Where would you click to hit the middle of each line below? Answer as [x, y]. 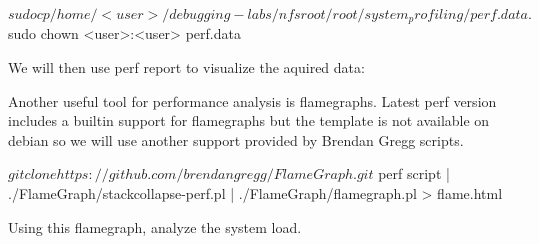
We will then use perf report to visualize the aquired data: [186, 67]
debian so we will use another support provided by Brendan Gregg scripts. [236, 139]
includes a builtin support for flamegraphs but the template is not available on [249, 120]
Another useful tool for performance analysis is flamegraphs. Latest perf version [252, 100]
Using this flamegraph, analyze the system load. [155, 226]
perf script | [414, 173]
